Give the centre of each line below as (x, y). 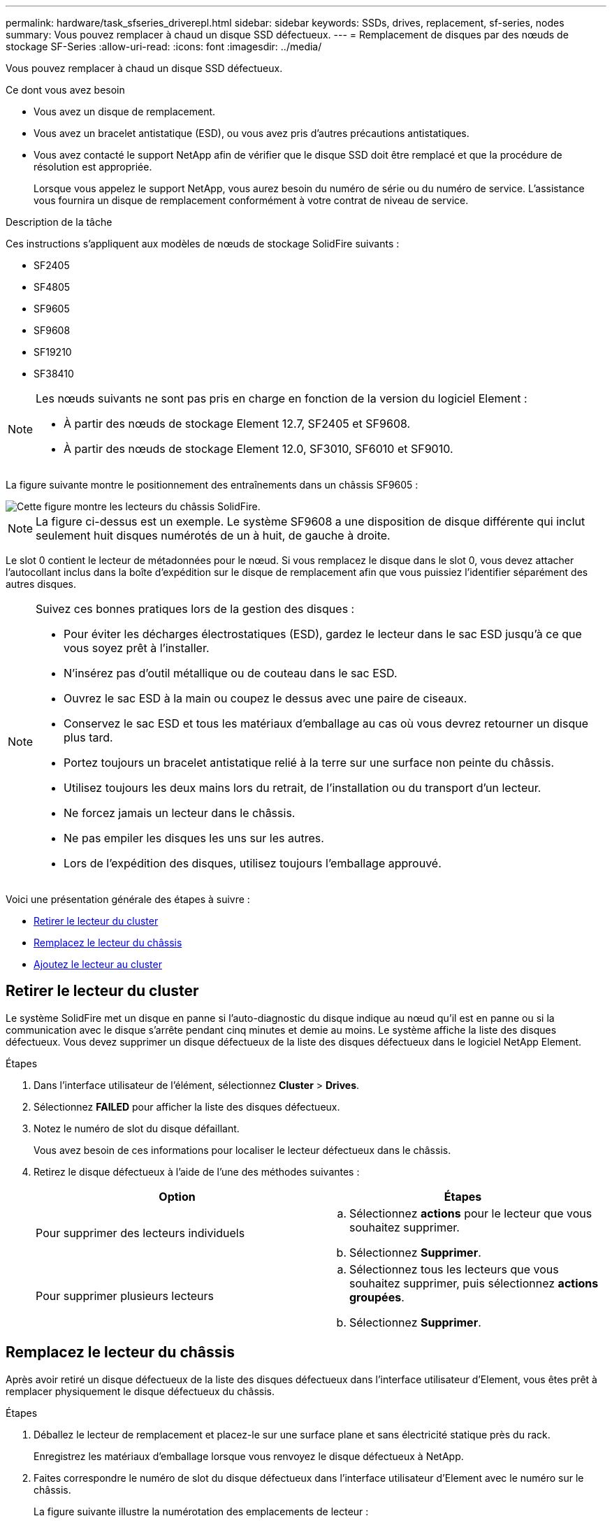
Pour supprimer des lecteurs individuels (140, 1233)
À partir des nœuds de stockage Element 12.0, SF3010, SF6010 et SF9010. (258, 449)
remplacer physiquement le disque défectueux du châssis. (140, 1391)
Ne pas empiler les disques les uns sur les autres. (194, 838)
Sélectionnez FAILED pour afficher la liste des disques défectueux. (187, 1106)
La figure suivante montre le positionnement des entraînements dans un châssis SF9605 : (212, 485)
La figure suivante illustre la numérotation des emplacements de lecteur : (201, 1511)
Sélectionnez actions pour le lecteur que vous (471, 1213)
